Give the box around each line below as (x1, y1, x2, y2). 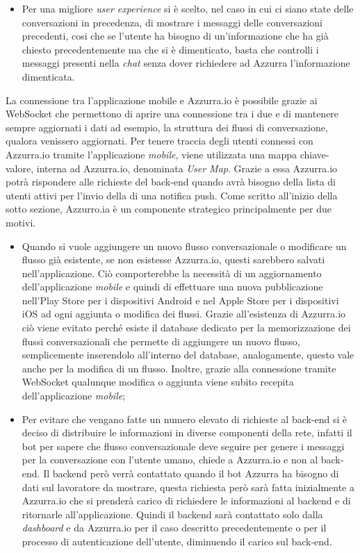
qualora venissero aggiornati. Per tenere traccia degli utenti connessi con (6, 133, 313, 148)
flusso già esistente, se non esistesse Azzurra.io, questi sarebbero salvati (22, 252, 325, 267)
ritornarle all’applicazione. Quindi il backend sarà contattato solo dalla (22, 506, 323, 521)
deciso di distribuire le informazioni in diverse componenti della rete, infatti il (22, 425, 352, 440)
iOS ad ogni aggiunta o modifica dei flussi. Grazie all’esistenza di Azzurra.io (22, 306, 346, 321)
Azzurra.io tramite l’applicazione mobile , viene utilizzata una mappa (6, 147, 297, 161)
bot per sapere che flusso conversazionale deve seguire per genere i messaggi (22, 438, 345, 453)
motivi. (6, 215, 36, 229)
